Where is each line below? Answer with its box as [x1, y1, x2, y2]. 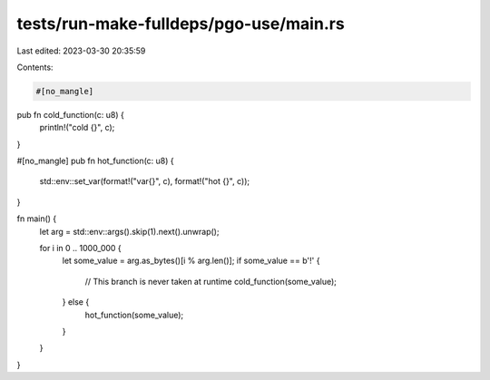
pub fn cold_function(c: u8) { [16, 109, 124, 120]
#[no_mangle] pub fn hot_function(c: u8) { [16, 155, 174, 167]
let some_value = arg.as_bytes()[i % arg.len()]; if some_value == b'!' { [62, 255, 320, 267]
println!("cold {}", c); [39, 122, 115, 133]
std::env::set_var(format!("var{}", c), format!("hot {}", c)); [39, 176, 250, 187]
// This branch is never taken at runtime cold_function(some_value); [84, 276, 338, 287]
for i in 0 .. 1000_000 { [39, 243, 122, 254]
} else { [62, 297, 90, 307]
